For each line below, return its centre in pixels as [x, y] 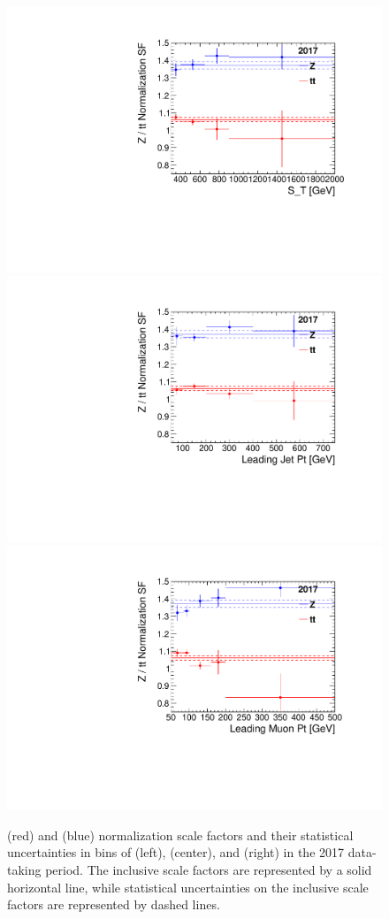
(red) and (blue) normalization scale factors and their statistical [180, 835]
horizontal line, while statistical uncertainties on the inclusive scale [188, 887]
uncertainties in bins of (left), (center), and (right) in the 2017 [176, 852]
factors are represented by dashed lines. [114, 904]
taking [24, 869]
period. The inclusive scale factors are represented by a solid [209, 869]
